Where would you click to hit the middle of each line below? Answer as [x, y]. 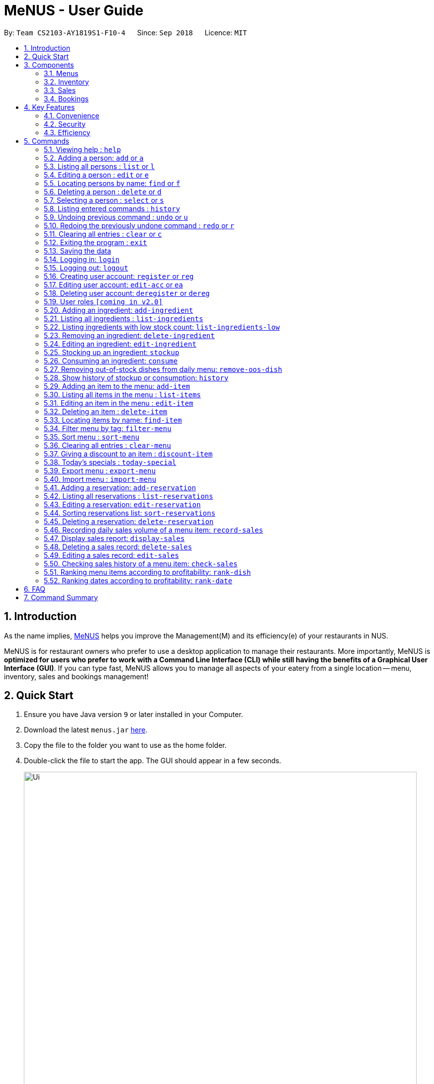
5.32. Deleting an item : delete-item [106, 411]
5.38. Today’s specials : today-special [110, 462]
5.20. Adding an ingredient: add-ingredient [119, 310]
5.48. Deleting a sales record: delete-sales [118, 546]
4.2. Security [65, 124]
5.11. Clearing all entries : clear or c [103, 234]
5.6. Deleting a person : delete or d [103, 191]
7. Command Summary [61, 597]
